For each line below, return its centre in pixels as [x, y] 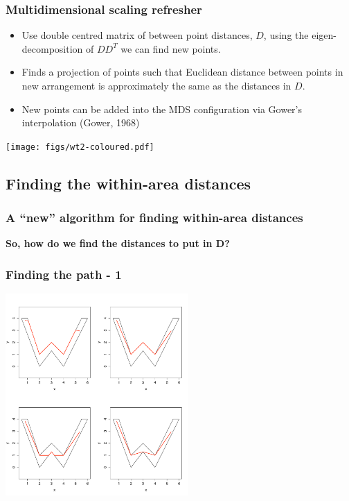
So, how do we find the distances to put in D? [118, 243]
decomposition [52, 48]
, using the [286, 35]
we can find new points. [171, 48]
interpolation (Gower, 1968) [81, 122]
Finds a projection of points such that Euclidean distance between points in [182, 72]
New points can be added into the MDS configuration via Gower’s [162, 109]
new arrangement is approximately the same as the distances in [156, 85]
